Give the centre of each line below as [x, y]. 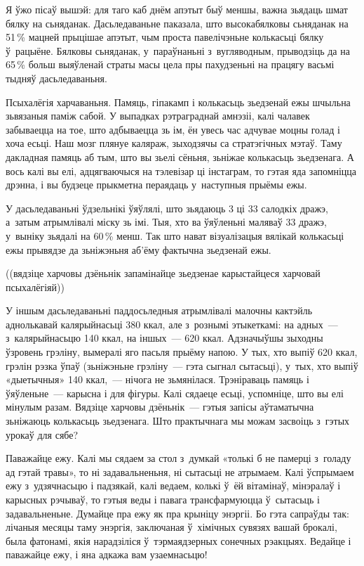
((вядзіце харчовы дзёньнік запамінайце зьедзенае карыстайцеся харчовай [163, 273]
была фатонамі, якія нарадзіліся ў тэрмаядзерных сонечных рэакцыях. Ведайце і [178, 540]
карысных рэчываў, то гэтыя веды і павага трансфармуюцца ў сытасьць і [163, 499]
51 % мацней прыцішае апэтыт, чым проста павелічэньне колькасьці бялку [165, 37]
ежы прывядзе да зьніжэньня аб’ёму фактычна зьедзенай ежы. [139, 249]
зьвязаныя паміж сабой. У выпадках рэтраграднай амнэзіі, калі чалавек [158, 116]
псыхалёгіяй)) [35, 287]
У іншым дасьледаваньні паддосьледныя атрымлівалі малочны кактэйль [159, 310]
